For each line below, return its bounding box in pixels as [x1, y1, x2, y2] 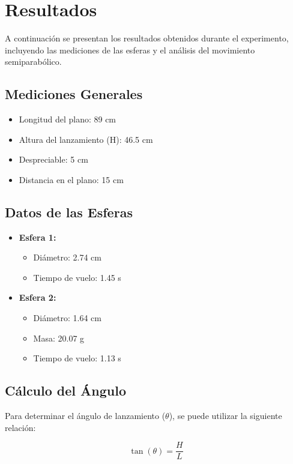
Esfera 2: [19, 291, 56, 304]
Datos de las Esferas [5, 202, 133, 221]
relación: [5, 421, 36, 433]
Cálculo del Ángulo [5, 381, 127, 400]
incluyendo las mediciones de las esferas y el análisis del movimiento [5, 43, 255, 56]
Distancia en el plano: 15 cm [19, 173, 124, 185]
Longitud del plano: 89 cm [19, 113, 116, 125]
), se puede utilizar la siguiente [169, 409, 282, 422]
